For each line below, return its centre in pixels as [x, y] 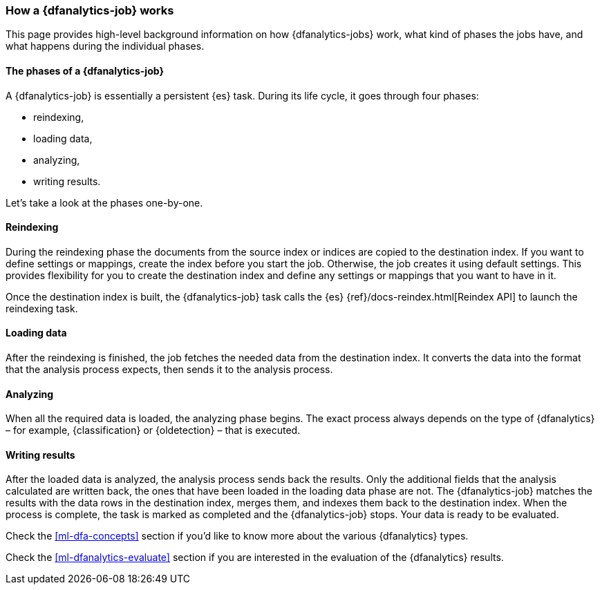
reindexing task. [42, 308]
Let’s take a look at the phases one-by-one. [104, 202]
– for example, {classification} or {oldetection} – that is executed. [153, 430]
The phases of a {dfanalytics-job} [85, 70]
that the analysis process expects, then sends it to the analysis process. [169, 370]
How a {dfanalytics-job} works [90, 10]
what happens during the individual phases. [105, 46]
